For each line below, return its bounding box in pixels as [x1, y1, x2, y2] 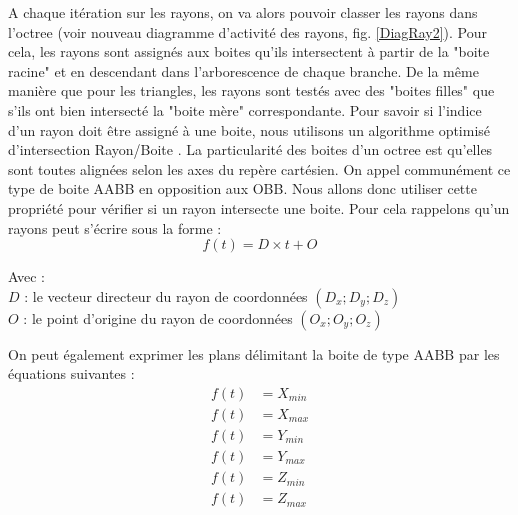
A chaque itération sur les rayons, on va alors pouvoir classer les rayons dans [8, 2, 478, 22]
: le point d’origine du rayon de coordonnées [23, 307, 293, 328]
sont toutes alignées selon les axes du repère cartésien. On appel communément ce [8, 158, 511, 179]
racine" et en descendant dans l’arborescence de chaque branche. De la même [8, 60, 479, 81]
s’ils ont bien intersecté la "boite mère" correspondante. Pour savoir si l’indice [8, 99, 482, 120]
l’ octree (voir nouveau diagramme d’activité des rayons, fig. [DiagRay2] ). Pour [8, 21, 487, 42]
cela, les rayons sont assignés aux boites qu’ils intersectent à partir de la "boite [8, 41, 490, 62]
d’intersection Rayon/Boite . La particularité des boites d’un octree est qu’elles [8, 139, 493, 160]
